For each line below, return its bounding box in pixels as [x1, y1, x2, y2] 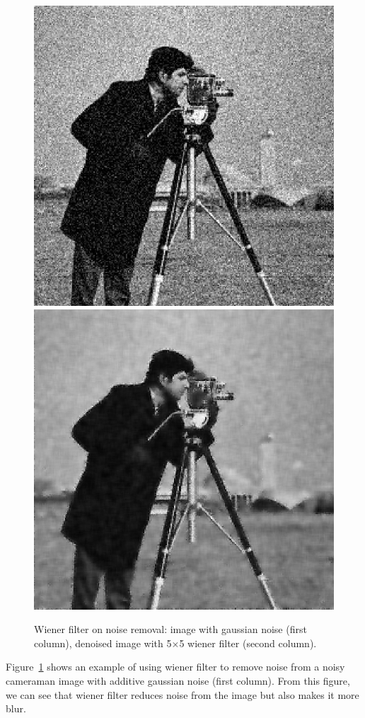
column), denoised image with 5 [34, 635, 172, 650]
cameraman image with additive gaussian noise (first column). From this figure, [6, 673, 350, 688]
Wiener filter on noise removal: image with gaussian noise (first [34, 622, 307, 637]
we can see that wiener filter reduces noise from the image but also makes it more [6, 687, 359, 702]
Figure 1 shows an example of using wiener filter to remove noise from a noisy [6, 659, 345, 674]
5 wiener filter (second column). [179, 635, 317, 650]
